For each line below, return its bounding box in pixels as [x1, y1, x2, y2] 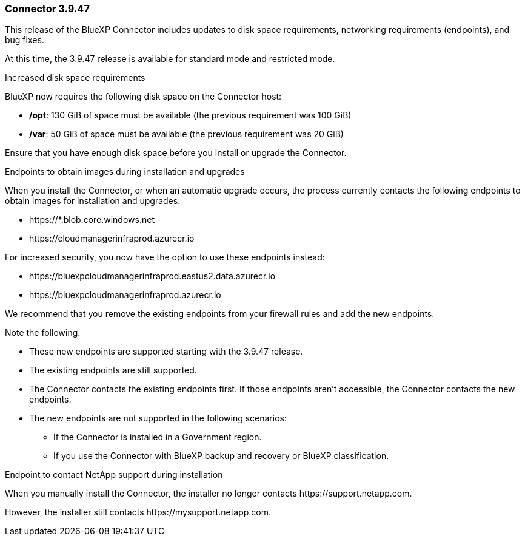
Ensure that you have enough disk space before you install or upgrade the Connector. [5, 148, 347, 158]
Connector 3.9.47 [5, 2, 90, 15]
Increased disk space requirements [5, 72, 145, 83]
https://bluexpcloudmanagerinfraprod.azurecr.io [29, 290, 221, 301]
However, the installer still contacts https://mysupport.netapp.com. [5, 507, 272, 518]
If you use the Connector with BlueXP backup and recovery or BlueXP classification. [53, 451, 389, 461]
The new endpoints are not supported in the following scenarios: [29, 413, 287, 424]
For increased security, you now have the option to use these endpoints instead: [5, 252, 325, 263]
